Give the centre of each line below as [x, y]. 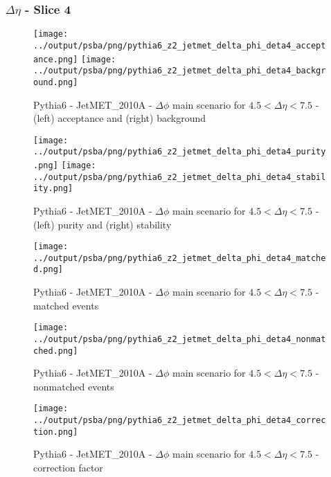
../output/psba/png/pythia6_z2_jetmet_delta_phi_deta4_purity [180, 152]
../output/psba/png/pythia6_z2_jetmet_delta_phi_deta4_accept [180, 45]
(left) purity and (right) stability [102, 224]
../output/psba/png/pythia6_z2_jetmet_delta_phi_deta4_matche [180, 258]
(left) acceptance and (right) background [119, 118]
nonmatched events [74, 386]
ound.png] [56, 82]
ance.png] [56, 59]
